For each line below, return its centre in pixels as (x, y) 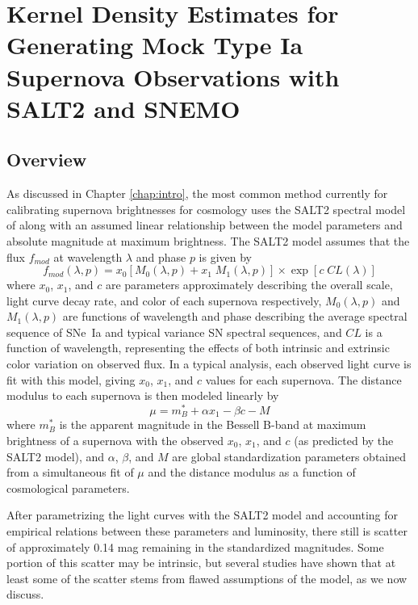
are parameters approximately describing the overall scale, (249, 285)
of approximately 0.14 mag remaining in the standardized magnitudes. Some (195, 546)
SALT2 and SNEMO (123, 108)
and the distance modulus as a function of (252, 472)
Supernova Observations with (173, 76)
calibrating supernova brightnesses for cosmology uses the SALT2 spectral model (206, 209)
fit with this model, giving (71, 379)
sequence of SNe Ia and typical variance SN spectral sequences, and (174, 332)
